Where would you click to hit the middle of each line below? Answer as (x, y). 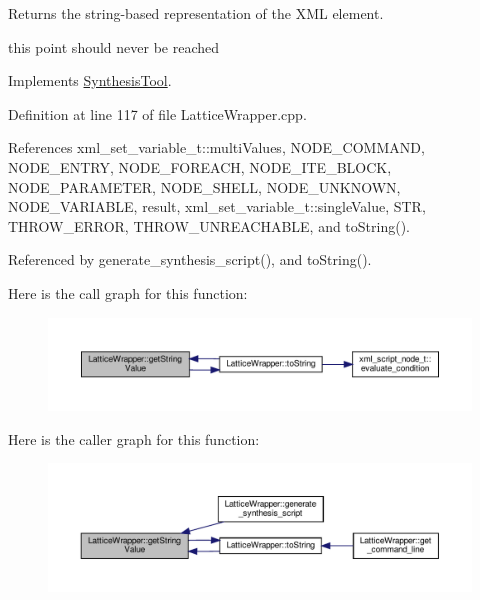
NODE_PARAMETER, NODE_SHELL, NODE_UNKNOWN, (204, 186)
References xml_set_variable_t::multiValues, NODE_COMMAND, (216, 147)
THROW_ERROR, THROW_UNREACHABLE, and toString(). (209, 225)
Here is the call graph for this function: (128, 292)
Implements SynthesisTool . (90, 80)
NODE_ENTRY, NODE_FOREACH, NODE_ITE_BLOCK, (200, 166)
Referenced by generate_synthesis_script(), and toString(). (190, 259)
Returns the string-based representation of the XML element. (196, 13)
